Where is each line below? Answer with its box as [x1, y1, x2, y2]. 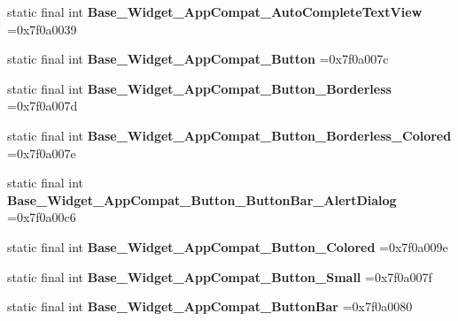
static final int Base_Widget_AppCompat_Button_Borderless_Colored [7, 126, 452, 144]
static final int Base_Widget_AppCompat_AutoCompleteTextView [7, 3, 423, 20]
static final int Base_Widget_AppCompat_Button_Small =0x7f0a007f [7, 267, 432, 286]
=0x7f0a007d [7, 96, 78, 115]
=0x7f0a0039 [7, 19, 77, 38]
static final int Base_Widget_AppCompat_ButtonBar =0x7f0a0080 [7, 297, 413, 316]
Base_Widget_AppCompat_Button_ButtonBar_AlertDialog [7, 190, 397, 209]
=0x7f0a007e [7, 143, 76, 162]
